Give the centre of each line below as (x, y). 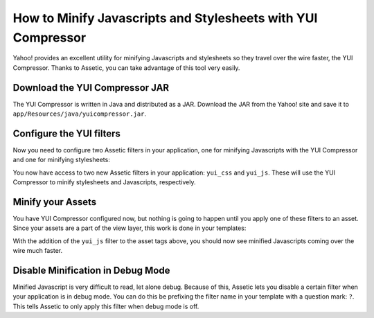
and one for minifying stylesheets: (61, 160)
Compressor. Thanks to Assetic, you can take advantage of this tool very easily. (126, 68)
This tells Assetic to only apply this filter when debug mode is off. (106, 306)
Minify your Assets (55, 202)
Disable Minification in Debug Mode (91, 271)
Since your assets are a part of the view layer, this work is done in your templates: (130, 228)
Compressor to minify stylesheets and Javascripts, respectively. (104, 182)
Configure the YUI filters (66, 133)
